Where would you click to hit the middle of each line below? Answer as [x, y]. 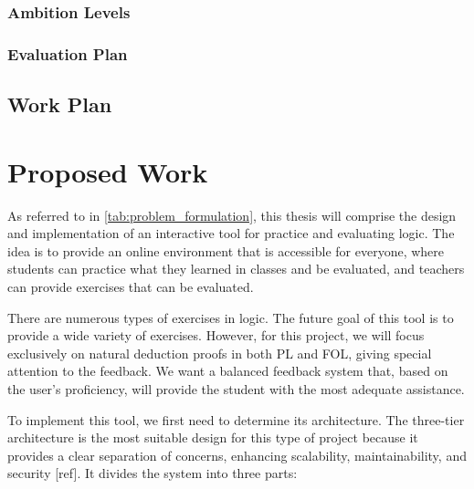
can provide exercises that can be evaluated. [131, 286]
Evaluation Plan [68, 53]
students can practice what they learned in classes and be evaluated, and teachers [236, 269]
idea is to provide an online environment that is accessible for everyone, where [226, 250]
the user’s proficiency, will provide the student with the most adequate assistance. [236, 388]
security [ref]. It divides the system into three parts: [153, 473]
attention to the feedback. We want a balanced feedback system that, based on [228, 371]
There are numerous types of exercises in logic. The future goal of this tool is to [231, 317]
